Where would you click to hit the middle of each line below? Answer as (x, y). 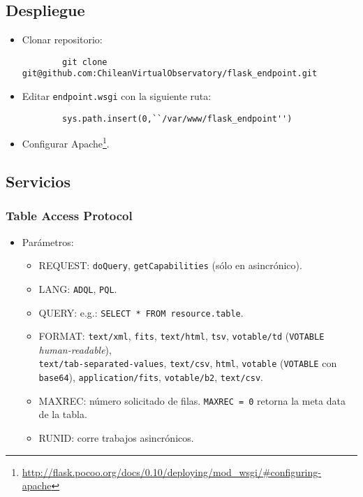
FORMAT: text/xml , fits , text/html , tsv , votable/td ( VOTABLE (181, 336)
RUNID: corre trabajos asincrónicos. (116, 438)
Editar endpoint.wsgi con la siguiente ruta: (117, 96)
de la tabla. (63, 414)
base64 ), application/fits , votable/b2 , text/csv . (151, 377)
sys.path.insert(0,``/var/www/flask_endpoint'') (177, 118)
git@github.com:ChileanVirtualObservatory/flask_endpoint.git (170, 74)
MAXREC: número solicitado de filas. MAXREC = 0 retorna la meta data (192, 400)
